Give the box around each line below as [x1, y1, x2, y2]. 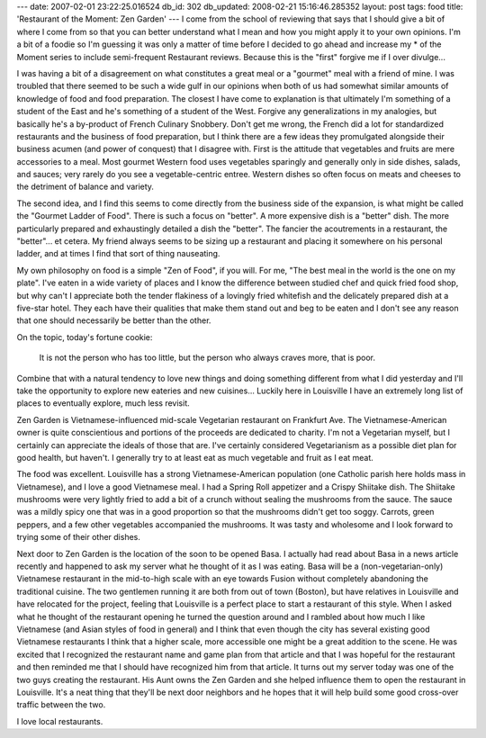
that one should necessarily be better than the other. [16, 315, 211, 326]
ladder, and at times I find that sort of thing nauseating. [16, 248, 220, 259]
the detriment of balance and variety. [16, 181, 155, 193]
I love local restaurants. [16, 715, 103, 726]
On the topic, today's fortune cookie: [16, 331, 153, 342]
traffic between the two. [16, 699, 106, 710]
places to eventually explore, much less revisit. [16, 398, 191, 409]
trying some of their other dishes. [16, 532, 141, 543]
